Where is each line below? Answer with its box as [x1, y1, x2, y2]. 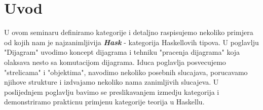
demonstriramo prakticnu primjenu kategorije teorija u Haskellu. [4, 96, 205, 107]
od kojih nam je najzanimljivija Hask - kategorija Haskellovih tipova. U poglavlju [4, 36, 259, 47]
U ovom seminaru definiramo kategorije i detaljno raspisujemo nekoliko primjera [4, 27, 253, 38]
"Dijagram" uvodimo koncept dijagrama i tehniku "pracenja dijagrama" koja [4, 47, 240, 57]
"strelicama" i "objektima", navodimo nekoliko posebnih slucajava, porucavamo [4, 66, 248, 77]
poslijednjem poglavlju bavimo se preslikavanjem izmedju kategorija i [4, 86, 219, 97]
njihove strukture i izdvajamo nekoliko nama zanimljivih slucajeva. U [4, 77, 219, 87]
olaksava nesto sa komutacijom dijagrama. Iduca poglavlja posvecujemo [4, 56, 226, 67]
